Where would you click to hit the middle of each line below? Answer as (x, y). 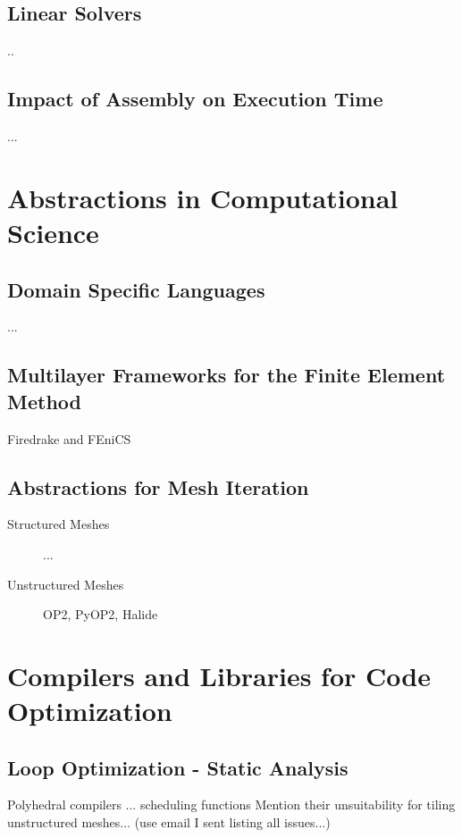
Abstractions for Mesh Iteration (158, 486)
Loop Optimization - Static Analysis (178, 767)
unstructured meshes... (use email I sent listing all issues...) (169, 822)
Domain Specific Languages (136, 289)
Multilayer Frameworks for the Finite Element (227, 375)
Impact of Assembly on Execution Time (195, 99)
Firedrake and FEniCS (69, 438)
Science (53, 232)
